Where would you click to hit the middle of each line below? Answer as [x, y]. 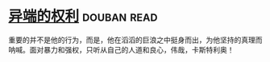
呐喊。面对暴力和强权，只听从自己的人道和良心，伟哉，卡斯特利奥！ [121, 49]
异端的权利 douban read [83, 16]
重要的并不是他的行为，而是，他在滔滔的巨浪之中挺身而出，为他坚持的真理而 [135, 40]
